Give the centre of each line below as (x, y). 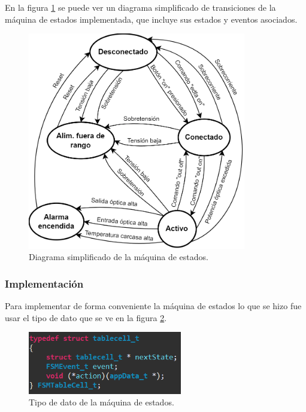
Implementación (44, 283)
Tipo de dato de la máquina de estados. (102, 402)
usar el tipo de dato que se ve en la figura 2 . (86, 317)
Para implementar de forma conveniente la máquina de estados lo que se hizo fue (153, 306)
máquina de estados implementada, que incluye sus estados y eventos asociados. (151, 19)
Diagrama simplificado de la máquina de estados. (119, 257)
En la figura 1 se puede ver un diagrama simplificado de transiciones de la (140, 7)
